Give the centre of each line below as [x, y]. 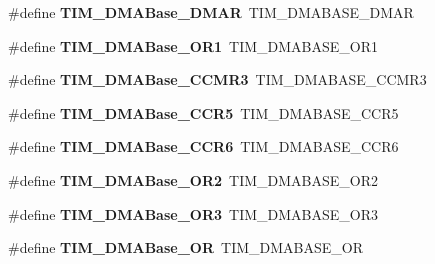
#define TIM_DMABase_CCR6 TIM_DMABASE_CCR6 [203, 146]
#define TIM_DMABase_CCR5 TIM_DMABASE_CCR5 [203, 112]
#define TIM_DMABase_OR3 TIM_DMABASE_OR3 [193, 213]
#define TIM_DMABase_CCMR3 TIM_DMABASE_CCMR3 [217, 79]
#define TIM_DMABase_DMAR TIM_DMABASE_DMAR [211, 12]
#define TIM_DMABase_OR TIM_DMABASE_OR [185, 247]
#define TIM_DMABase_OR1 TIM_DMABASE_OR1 [193, 45]
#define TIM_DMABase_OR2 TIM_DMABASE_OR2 [193, 179]
